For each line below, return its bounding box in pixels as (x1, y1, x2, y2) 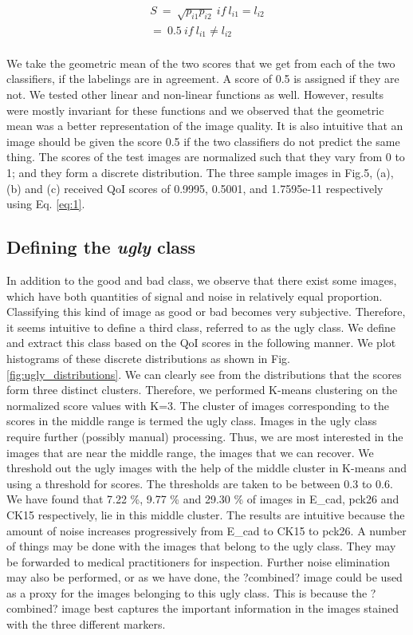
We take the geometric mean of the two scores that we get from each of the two (6, 54, 395, 71)
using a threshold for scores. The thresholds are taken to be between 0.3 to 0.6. (6, 475, 393, 491)
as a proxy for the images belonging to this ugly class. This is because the (6, 584, 368, 601)
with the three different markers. (6, 616, 166, 633)
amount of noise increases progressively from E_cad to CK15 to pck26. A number (6, 522, 407, 538)
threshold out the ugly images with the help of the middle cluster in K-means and (6, 459, 407, 476)
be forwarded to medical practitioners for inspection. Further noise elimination (6, 553, 391, 570)
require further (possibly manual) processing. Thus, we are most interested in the (6, 428, 403, 444)
